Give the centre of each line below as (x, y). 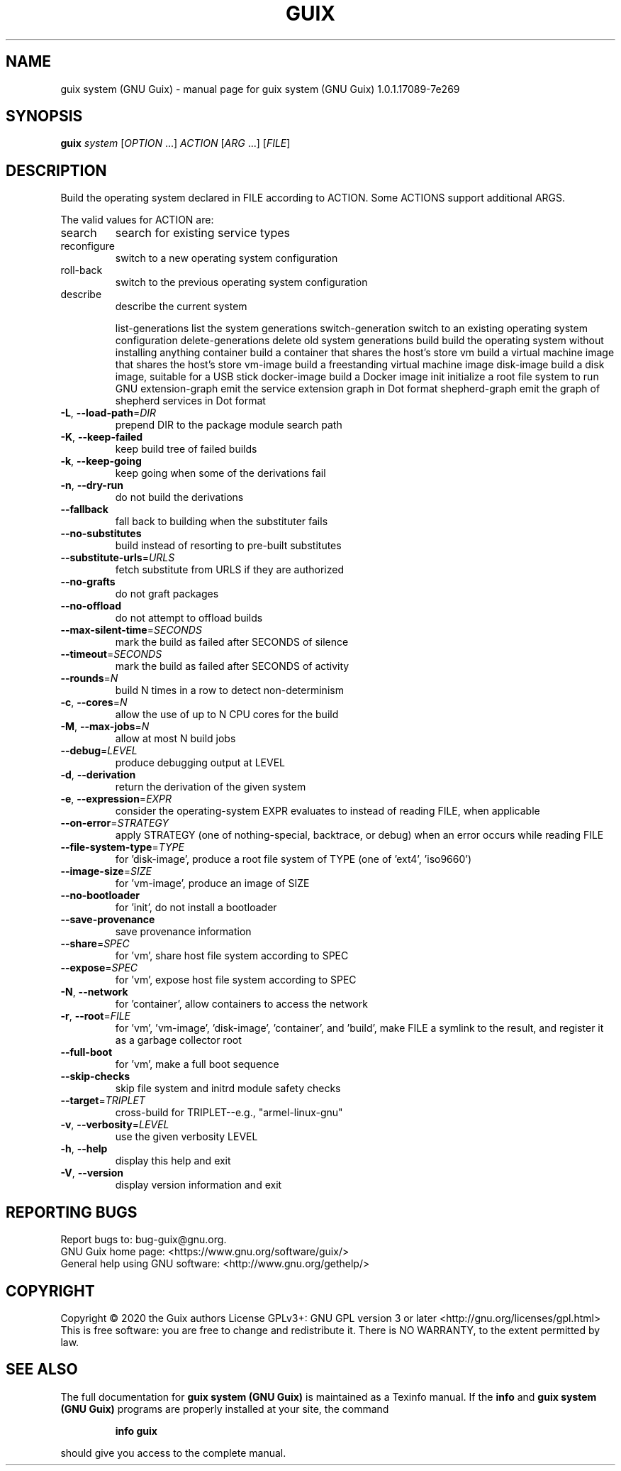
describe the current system (181, 307)
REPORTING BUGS (72, 1212)
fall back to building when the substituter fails (222, 522)
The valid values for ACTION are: (137, 220)
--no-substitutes (101, 534)
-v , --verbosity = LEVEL (115, 1125)
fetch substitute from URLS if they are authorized (229, 570)
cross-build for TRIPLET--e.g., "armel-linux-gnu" (229, 1113)
